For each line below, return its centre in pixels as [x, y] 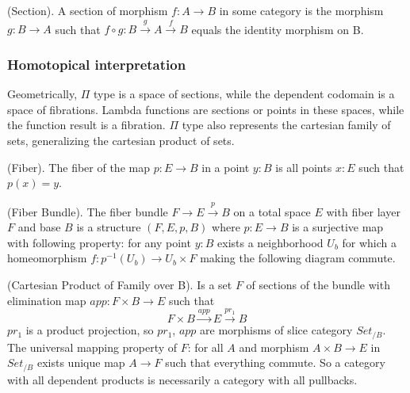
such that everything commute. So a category [275, 362]
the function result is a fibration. [86, 125]
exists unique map [81, 362]
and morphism [274, 347]
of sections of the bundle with [318, 284]
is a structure [109, 227]
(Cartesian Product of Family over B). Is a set [120, 284]
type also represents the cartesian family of [286, 125]
